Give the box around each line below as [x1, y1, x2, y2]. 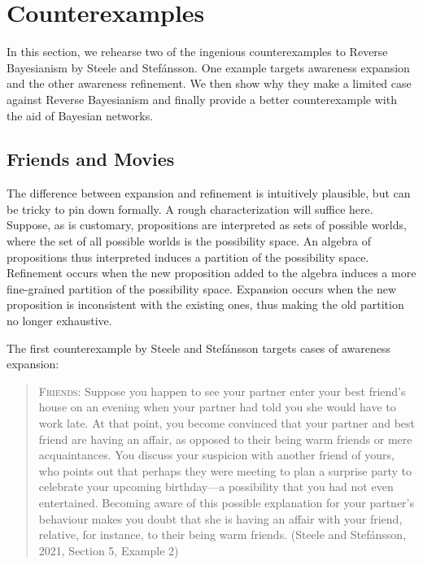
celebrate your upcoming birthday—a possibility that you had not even [38, 478, 394, 495]
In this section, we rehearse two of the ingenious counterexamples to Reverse [7, 43, 388, 60]
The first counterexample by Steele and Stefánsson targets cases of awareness [7, 339, 391, 356]
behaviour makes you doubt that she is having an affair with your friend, [38, 510, 403, 527]
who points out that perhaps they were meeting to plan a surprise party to [38, 462, 412, 479]
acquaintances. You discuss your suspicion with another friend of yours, [38, 446, 395, 463]
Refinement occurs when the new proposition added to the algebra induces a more [7, 264, 416, 281]
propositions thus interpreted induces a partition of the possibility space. [7, 248, 369, 265]
